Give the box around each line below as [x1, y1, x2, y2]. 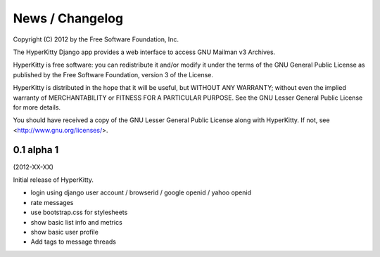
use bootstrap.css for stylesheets [30, 208, 128, 217]
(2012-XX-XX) [13, 162, 54, 171]
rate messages [30, 198, 74, 206]
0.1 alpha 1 [13, 144, 59, 156]
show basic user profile [30, 228, 99, 236]
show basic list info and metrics [30, 218, 122, 226]
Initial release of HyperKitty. [13, 176, 94, 184]
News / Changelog [13, 11, 123, 26]
